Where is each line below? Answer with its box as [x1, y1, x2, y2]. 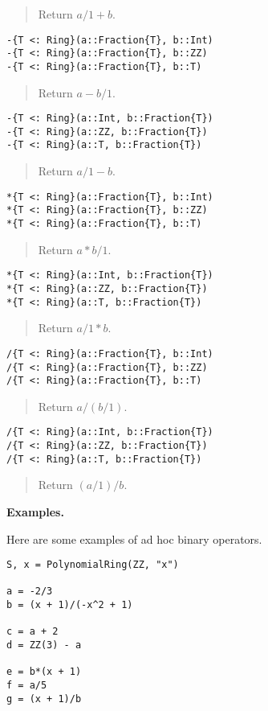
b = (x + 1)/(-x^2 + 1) [6, 599, 133, 611]
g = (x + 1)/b [6, 693, 82, 705]
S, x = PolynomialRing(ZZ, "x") [6, 559, 179, 571]
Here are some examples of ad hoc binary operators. [6, 530, 262, 547]
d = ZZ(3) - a [6, 639, 82, 651]
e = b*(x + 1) [6, 666, 82, 678]
